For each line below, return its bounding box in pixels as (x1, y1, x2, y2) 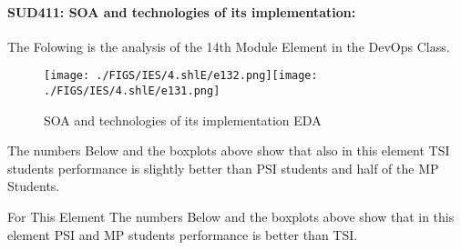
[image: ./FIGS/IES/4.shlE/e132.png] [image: (44, 69, 318, 83)
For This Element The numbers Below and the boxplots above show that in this (7, 207, 455, 226)
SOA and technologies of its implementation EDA (44, 110, 322, 129)
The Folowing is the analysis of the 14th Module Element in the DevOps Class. (7, 36, 450, 55)
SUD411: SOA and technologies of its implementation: (7, 2, 356, 21)
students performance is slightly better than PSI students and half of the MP (7, 158, 439, 177)
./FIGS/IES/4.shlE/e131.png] (44, 85, 220, 98)
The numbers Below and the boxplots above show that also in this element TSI (7, 141, 450, 160)
